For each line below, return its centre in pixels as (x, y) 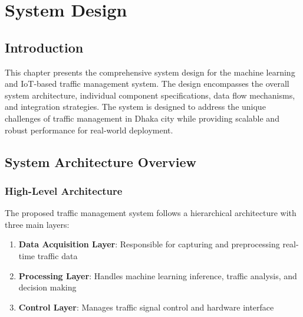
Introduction (44, 47)
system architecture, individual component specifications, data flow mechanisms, (150, 95)
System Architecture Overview (101, 161)
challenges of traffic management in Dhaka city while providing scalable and (142, 118)
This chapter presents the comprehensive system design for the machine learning (150, 72)
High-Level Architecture (64, 190)
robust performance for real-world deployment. (89, 130)
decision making (47, 287)
